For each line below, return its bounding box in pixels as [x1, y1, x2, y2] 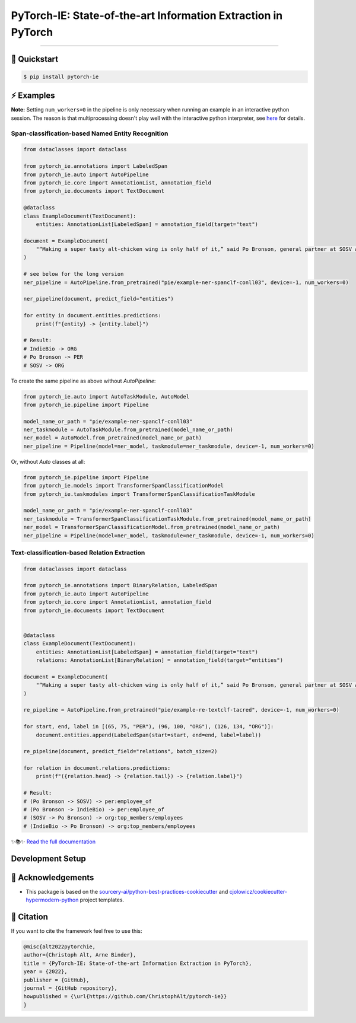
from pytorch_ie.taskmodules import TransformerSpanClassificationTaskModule [23, 490, 255, 498]
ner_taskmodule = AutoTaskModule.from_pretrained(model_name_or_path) [23, 426, 234, 433]
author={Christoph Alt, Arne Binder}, [23, 952, 136, 958]
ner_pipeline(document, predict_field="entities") [23, 295, 174, 302]
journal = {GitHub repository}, [23, 984, 118, 992]
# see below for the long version [23, 270, 124, 278]
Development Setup [11, 853, 86, 863]
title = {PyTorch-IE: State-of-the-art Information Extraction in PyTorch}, [23, 960, 252, 967]
